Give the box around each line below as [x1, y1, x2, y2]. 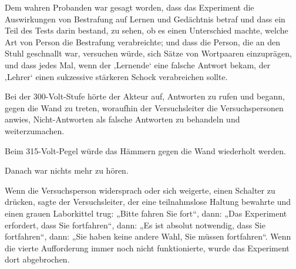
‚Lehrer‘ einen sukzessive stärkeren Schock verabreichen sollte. [5, 70, 228, 82]
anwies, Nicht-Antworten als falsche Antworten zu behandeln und [5, 113, 240, 125]
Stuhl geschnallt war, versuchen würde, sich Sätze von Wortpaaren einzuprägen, [5, 47, 292, 59]
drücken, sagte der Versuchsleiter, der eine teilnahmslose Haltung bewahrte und [5, 195, 291, 208]
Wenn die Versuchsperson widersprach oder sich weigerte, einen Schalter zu [5, 184, 275, 196]
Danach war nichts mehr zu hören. [5, 164, 129, 177]
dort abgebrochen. [5, 253, 70, 265]
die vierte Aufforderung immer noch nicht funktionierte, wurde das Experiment [5, 241, 290, 254]
